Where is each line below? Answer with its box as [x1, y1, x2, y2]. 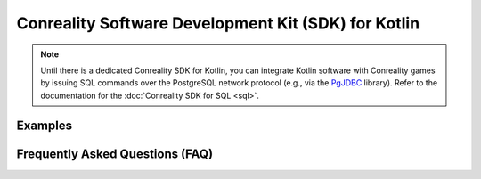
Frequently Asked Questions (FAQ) [16, 146, 214, 161]
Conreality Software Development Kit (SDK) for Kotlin [16, 13, 420, 33]
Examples [16, 118, 73, 133]
